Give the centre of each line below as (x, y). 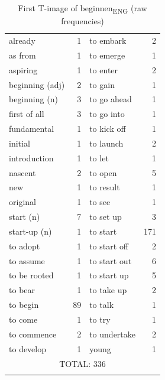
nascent (22, 172)
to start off (109, 246)
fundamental (32, 129)
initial (20, 143)
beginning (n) (33, 99)
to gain (102, 84)
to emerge (107, 55)
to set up (106, 217)
